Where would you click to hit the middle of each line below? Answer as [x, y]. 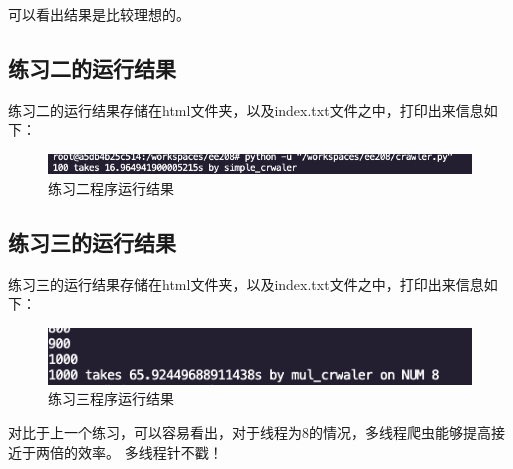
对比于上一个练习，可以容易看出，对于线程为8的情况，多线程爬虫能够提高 [249, 432]
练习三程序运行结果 [111, 398]
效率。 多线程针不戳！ [150, 451]
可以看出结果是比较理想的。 [99, 14]
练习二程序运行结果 [111, 187]
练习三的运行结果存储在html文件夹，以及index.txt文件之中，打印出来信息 [246, 283]
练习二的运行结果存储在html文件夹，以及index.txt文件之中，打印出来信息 [246, 109]
